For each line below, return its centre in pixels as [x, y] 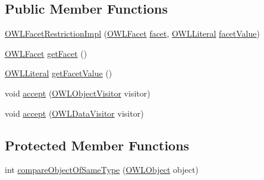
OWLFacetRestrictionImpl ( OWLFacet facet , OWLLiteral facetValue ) [132, 33]
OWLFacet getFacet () [46, 53]
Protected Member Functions [97, 145]
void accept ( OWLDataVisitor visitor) [74, 113]
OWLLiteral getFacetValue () [59, 73]
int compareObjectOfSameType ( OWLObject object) [102, 170]
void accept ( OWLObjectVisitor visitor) [78, 93]
